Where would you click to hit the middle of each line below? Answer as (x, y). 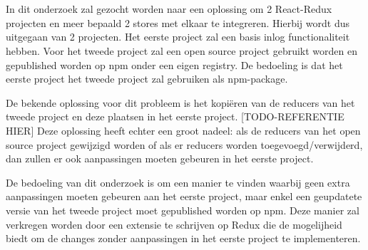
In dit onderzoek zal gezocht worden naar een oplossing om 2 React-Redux (169, 9)
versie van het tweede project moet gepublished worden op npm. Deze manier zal (183, 210)
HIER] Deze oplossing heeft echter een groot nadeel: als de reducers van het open (183, 130)
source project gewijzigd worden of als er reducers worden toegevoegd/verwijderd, (184, 144)
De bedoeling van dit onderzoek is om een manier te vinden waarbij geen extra (178, 182)
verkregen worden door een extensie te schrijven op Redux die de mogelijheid (174, 224)
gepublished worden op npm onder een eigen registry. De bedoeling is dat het (174, 64)
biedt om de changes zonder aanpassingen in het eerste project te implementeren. (183, 238)
